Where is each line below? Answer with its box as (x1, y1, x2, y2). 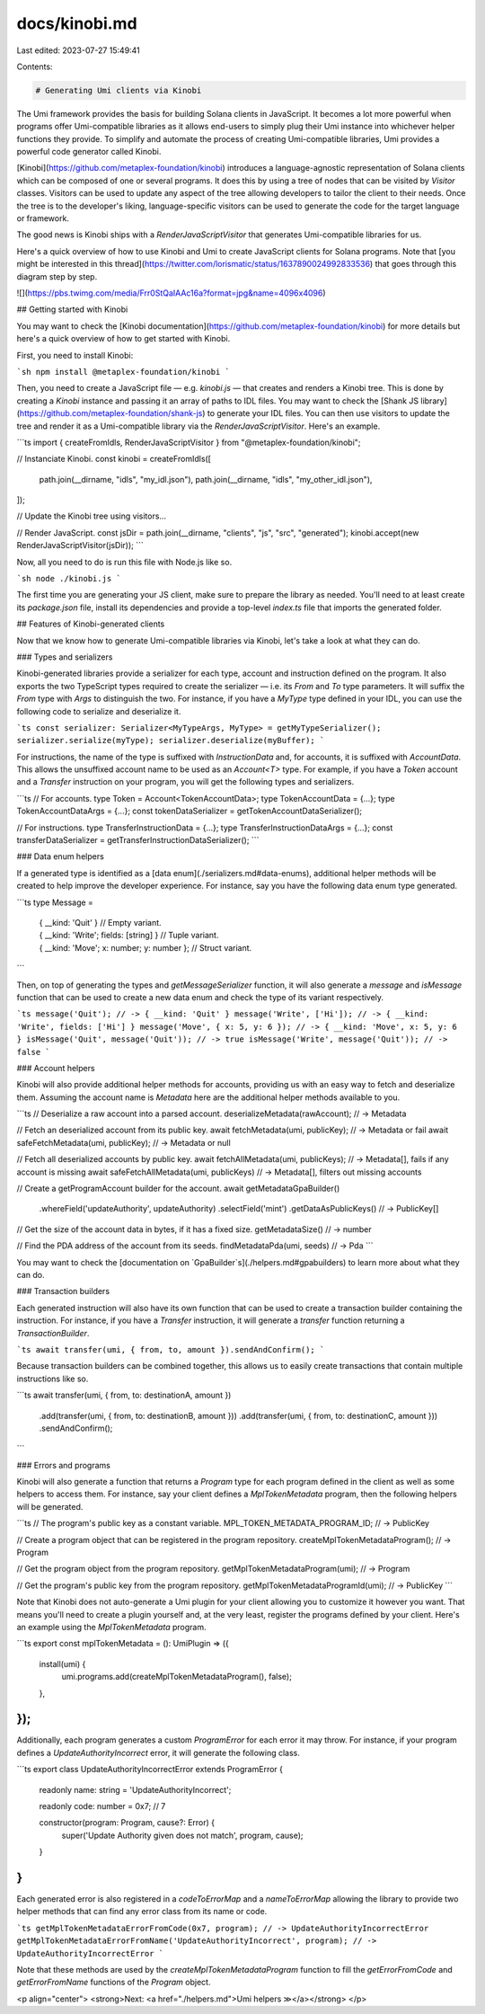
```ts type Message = (16, 897, 94, 908)
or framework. (16, 213, 69, 224)
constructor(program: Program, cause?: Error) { (39, 1817, 216, 1828)
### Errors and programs (16, 1459, 111, 1470)
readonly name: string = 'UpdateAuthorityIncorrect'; (39, 1784, 232, 1795)
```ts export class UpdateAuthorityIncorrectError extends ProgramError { (16, 1764, 283, 1775)
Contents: (16, 61, 53, 72)
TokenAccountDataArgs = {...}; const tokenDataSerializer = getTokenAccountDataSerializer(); (16, 805, 363, 817)
